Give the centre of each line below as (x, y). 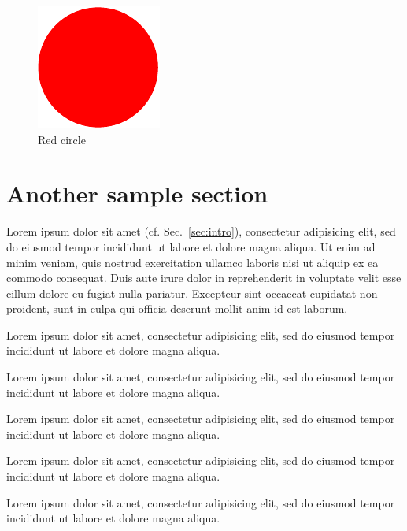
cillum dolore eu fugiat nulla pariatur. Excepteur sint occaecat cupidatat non (192, 293)
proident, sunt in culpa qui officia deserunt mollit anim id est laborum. (177, 308)
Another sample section (137, 193)
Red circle (62, 139)
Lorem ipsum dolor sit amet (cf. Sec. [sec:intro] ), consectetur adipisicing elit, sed (201, 231)
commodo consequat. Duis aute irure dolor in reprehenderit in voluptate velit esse (204, 278)
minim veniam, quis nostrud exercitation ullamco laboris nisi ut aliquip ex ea (192, 262)
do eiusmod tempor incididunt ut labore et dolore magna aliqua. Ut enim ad (191, 246)
